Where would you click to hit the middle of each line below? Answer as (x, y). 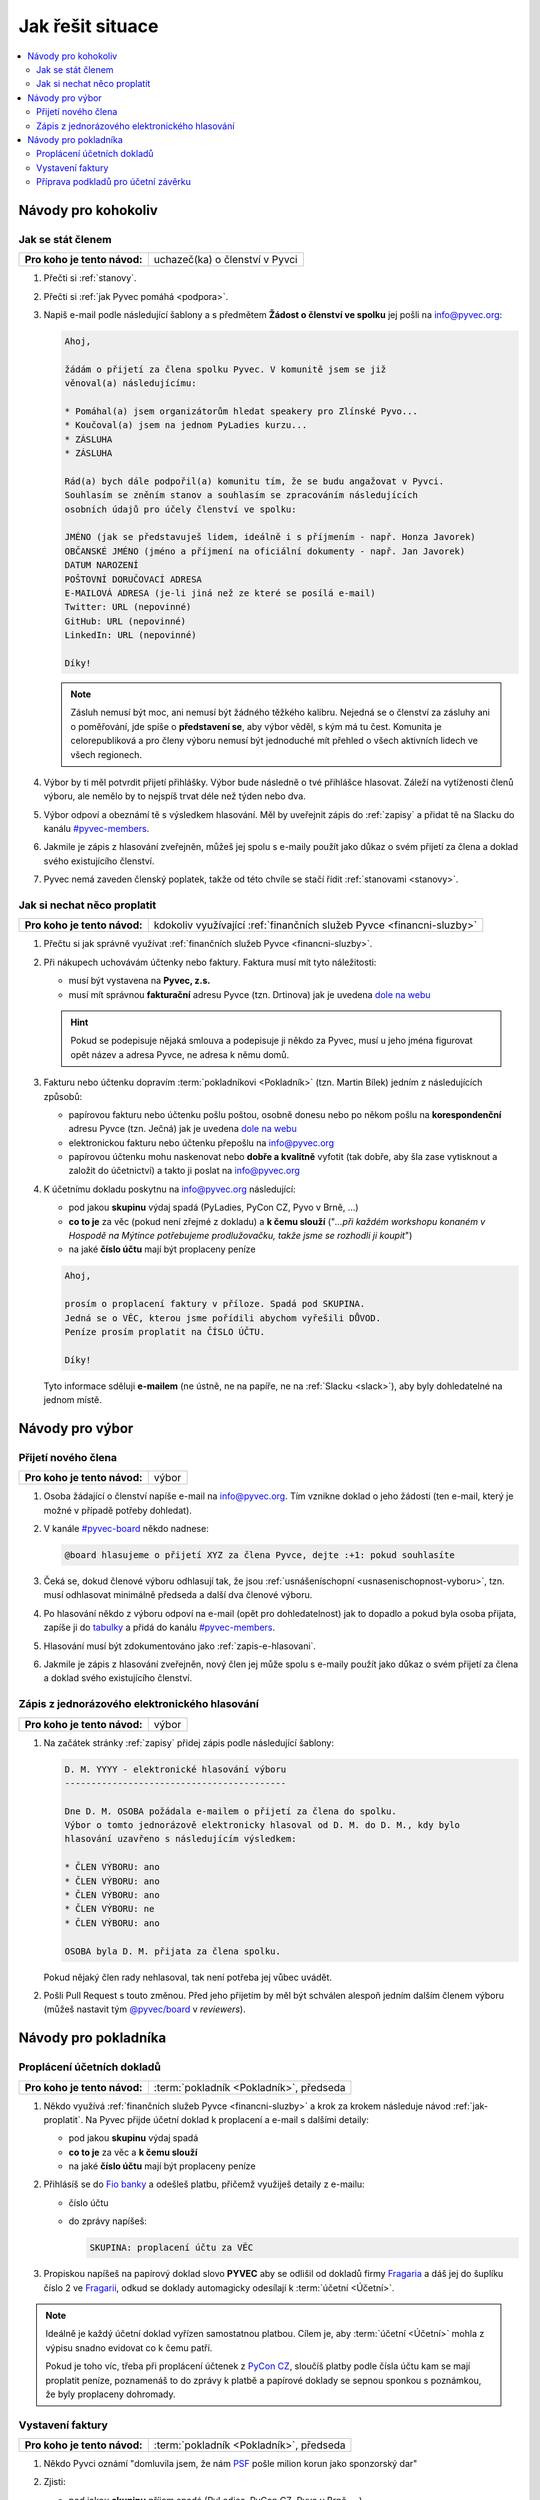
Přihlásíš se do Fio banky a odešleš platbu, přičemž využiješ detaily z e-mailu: (204, 2184)
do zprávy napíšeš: (107, 2221)
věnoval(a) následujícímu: (130, 383)
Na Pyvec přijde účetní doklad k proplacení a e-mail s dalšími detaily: (227, 2119)
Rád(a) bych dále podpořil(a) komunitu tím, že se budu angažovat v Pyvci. (254, 481)
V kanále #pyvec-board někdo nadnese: (126, 1529)
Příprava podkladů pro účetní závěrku (114, 182)
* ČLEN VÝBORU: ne (109, 1909)
